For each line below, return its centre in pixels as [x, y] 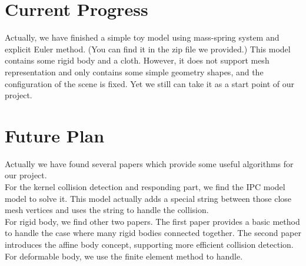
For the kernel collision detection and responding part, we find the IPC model [145, 187]
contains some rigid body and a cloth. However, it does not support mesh [137, 60]
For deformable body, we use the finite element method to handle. [124, 256]
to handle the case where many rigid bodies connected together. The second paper [153, 233]
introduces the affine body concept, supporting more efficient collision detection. [149, 244]
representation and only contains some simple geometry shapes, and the [134, 72]
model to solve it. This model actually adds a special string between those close [148, 198]
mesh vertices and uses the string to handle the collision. [107, 210]
